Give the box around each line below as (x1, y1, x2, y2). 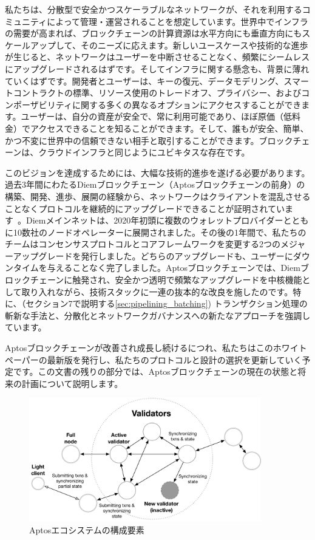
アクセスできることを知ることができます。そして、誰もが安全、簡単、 (30, 121, 309, 134)
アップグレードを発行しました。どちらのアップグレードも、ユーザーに (13, 249, 293, 262)
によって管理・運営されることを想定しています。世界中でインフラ (47, 15, 308, 27)
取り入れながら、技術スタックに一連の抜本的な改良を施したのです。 (21, 285, 293, 298)
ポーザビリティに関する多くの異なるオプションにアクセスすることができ (13, 98, 302, 111)
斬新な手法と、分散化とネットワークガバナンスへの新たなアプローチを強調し (5, 309, 311, 321)
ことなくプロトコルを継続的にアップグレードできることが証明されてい (5, 202, 285, 214)
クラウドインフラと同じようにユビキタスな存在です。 (38, 146, 250, 159)
